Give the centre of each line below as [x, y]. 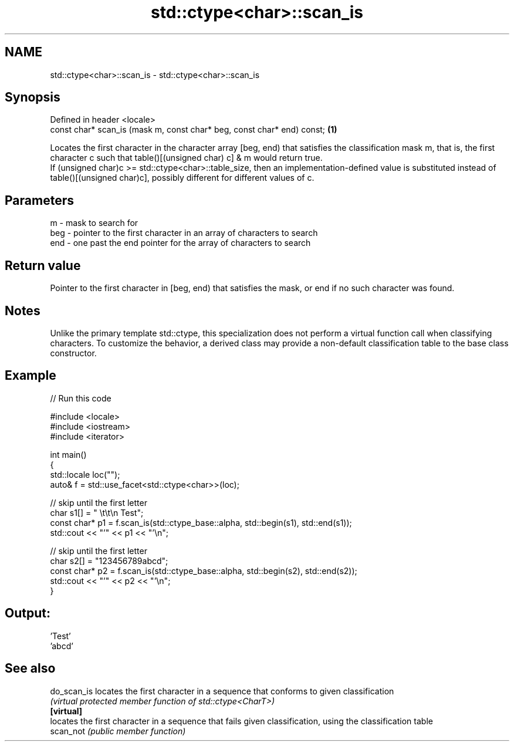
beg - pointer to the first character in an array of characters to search [184, 233]
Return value [43, 265]
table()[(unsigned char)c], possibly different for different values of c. [182, 178]
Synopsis [33, 97]
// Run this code [81, 398]
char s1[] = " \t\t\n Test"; [97, 512]
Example [31, 376]
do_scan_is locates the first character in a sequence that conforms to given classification [222, 691]
